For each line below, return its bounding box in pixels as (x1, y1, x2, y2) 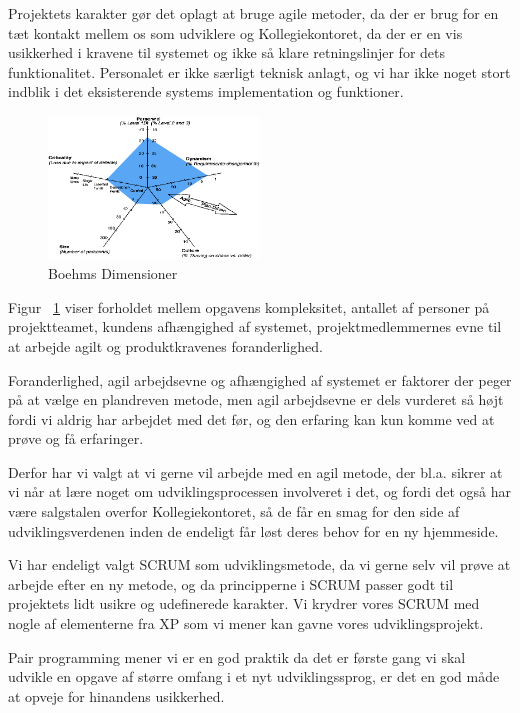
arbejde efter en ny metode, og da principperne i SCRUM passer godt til (8, 573, 454, 594)
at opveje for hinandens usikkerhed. (8, 685, 225, 706)
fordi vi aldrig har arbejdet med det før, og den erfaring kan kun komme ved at (8, 408, 495, 429)
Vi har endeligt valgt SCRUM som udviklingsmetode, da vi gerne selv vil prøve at (8, 554, 511, 575)
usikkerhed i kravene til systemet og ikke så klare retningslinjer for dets (8, 42, 446, 63)
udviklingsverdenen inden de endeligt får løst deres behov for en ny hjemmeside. (8, 520, 499, 541)
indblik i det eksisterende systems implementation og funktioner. (8, 81, 404, 102)
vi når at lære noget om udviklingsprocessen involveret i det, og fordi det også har (8, 481, 511, 502)
